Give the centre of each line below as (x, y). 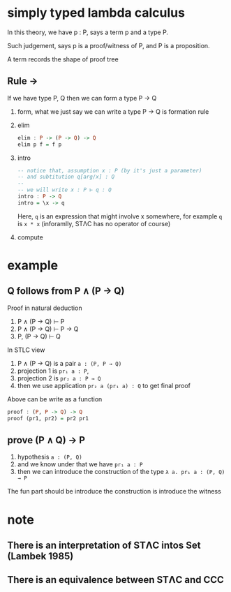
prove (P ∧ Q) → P (46, 440)
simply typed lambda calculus (96, 13)
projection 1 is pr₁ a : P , (53, 371)
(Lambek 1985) (40, 556)
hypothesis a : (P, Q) (50, 457)
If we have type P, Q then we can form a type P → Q (82, 98)
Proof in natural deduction (45, 308)
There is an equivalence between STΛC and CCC (116, 580)
